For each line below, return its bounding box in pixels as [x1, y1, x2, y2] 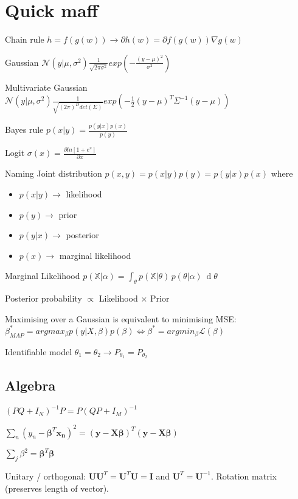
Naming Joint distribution [5, 167, 102, 180]
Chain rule [5, 33, 44, 46]
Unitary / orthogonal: [5, 469, 86, 482]
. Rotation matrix [210, 469, 277, 482]
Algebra [5, 375, 56, 394]
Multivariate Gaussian [5, 80, 88, 93]
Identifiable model [5, 345, 72, 358]
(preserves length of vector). [5, 481, 109, 494]
